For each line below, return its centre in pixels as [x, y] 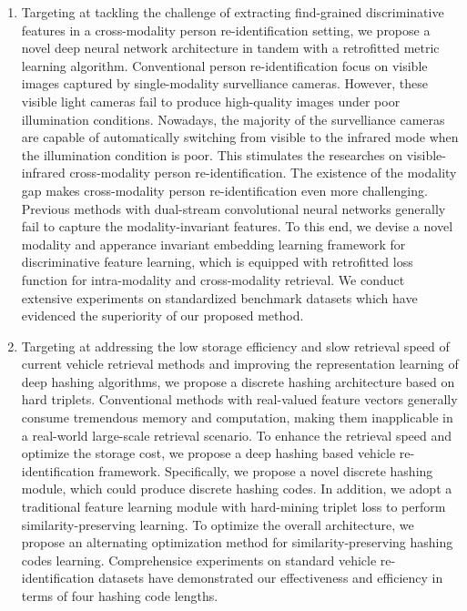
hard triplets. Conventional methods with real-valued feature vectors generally [239, 399]
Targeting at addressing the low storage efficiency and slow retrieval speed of [235, 346]
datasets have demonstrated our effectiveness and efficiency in [271, 578]
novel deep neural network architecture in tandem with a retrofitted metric [230, 48]
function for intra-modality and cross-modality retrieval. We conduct [213, 279]
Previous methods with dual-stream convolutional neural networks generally [233, 208]
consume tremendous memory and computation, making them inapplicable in [237, 418]
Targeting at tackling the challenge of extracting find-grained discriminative [233, 12]
